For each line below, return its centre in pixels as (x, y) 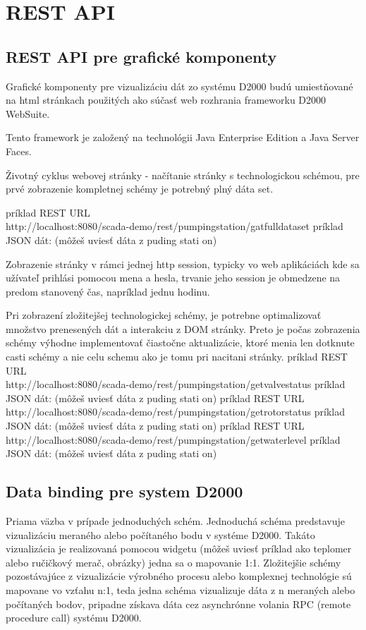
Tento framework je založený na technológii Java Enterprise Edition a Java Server (183, 137)
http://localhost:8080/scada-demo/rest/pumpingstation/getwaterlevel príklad (173, 439)
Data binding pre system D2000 (124, 491)
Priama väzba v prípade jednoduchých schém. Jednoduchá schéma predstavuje (176, 521)
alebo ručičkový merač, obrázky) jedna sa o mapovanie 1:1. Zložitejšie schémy (173, 562)
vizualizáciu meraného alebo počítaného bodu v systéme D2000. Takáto (160, 534)
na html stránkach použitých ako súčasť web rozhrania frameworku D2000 (166, 100)
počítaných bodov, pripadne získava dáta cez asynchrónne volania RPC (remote (178, 604)
